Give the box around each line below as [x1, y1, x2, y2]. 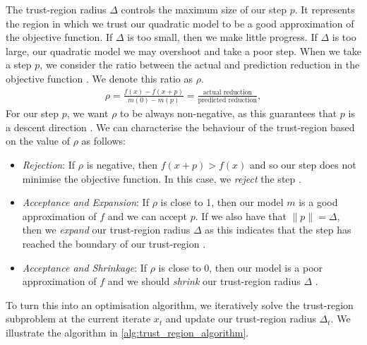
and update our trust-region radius [165, 311, 316, 326]
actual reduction [203, 89, 253, 97]
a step [6, 57, 32, 72]
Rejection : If [22, 157, 76, 171]
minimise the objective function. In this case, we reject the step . [22, 171, 301, 186]
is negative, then [86, 157, 158, 171]
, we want [66, 106, 109, 121]
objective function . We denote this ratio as [6, 71, 193, 85]
